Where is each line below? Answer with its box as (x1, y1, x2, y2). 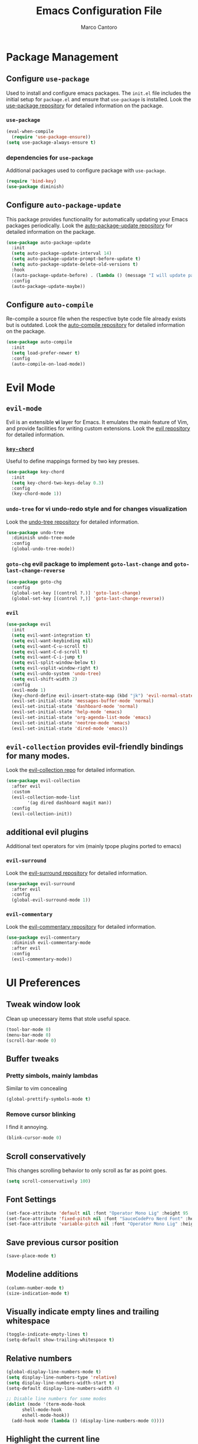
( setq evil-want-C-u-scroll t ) (11, 643, 88, 649)
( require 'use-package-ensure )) (11, 134, 91, 140)
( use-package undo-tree (6, 529, 65, 535)
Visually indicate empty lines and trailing (6, 1307, 159, 1317)
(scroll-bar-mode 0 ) (6, 1038, 57, 1044)
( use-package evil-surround (6, 880, 75, 887)
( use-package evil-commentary (6, 935, 81, 940)
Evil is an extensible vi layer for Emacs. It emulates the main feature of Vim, (6, 418, 189, 425)
